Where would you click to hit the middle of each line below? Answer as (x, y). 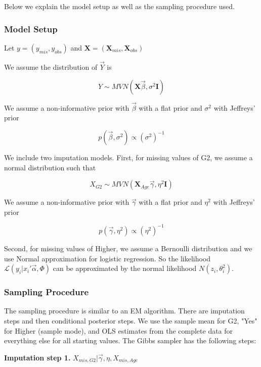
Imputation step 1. (37, 357)
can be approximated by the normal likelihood (125, 268)
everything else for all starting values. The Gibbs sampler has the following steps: (130, 340)
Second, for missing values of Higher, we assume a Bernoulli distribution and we (128, 248)
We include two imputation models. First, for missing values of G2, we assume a (128, 157)
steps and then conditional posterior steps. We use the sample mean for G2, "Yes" (131, 320)
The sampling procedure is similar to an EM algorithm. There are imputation (124, 311)
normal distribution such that (50, 167)
